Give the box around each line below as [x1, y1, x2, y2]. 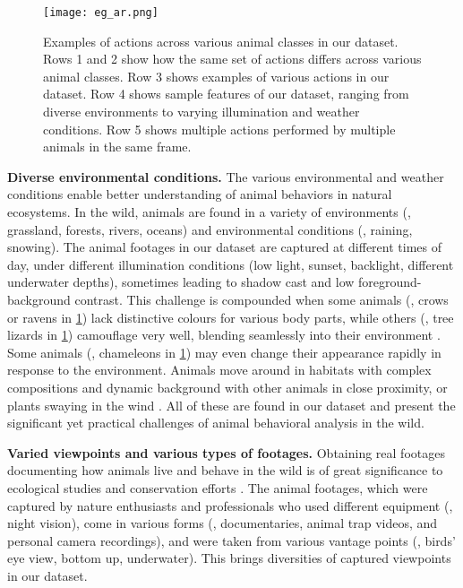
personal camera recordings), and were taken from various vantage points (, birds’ [7, 531, 456, 549]
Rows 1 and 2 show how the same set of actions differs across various [43, 49, 422, 68]
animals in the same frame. [43, 137, 192, 156]
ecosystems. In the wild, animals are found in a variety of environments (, [7, 203, 411, 220]
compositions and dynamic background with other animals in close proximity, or [7, 377, 448, 396]
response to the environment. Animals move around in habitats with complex [7, 360, 432, 379]
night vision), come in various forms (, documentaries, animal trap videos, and [7, 514, 438, 532]
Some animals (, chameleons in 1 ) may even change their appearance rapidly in [7, 342, 442, 361]
